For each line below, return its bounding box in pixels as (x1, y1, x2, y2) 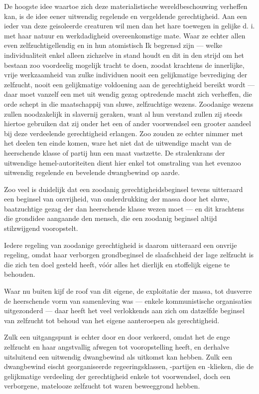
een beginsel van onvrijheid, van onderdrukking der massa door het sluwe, (4, 194, 230, 204)
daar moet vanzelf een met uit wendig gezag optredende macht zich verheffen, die (4, 89, 252, 99)
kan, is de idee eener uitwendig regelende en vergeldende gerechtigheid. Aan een (4, 10, 247, 21)
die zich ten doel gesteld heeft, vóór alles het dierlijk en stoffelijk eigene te (4, 259, 230, 269)
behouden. (4, 269, 35, 279)
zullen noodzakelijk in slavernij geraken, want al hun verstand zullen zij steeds (4, 108, 243, 119)
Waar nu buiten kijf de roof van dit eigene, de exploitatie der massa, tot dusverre (4, 286, 252, 296)
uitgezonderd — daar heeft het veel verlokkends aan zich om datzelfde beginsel (4, 305, 245, 316)
